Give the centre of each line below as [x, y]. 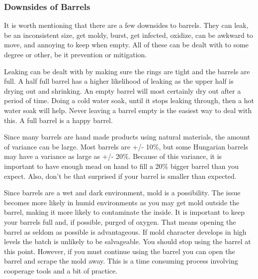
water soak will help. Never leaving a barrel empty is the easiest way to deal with [128, 110]
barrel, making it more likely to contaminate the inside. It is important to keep [125, 212]
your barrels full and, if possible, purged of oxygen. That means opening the [120, 221]
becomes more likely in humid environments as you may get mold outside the [122, 202]
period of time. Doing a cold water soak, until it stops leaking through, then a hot [129, 100]
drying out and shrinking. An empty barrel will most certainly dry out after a [123, 90]
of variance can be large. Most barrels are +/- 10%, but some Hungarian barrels [126, 146]
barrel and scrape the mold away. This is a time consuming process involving [121, 261]
